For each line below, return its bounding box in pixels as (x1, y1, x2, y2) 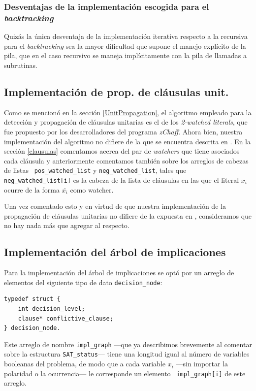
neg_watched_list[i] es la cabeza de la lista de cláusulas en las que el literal (4, 174, 239, 185)
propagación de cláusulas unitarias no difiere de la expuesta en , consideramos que (4, 210, 252, 221)
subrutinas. (4, 60, 37, 70)
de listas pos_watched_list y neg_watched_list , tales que (4, 165, 187, 175)
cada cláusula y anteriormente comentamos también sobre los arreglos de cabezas (4, 155, 249, 165)
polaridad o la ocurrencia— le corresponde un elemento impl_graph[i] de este (4, 368, 246, 378)
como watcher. (70, 184, 114, 195)
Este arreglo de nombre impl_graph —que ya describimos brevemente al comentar (4, 339, 252, 349)
